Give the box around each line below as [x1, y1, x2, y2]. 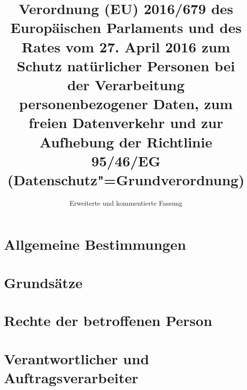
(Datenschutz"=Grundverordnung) [7, 169, 245, 189]
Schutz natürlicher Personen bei [16, 55, 235, 75]
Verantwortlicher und [4, 348, 149, 368]
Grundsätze [4, 272, 83, 292]
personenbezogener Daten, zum [19, 94, 233, 114]
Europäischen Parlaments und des [10, 17, 242, 37]
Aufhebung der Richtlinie [39, 131, 213, 151]
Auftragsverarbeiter [4, 367, 139, 387]
